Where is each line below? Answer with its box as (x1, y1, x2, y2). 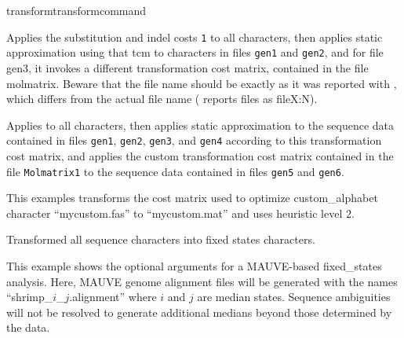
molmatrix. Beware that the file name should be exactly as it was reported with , (6, 75, 397, 91)
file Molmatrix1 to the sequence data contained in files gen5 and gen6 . (6, 163, 344, 179)
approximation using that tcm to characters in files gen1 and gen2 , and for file (6, 44, 384, 61)
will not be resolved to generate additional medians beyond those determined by (6, 303, 392, 320)
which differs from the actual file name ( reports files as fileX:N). (6, 90, 318, 107)
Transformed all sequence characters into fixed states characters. (6, 231, 315, 248)
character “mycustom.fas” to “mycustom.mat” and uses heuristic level (6, 204, 343, 221)
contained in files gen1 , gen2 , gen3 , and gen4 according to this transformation (6, 132, 382, 149)
